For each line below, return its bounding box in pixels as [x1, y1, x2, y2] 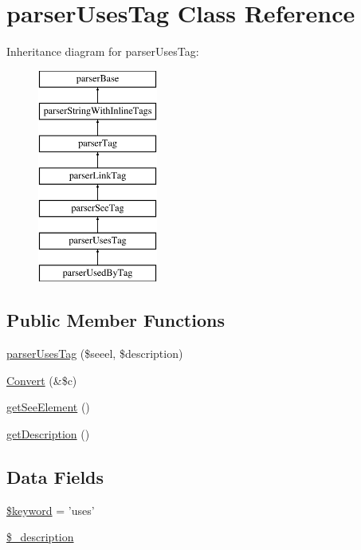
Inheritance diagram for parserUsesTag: [6, 43, 199, 60]
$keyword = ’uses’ [6, 501, 95, 518]
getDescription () [6, 425, 90, 442]
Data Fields [6, 464, 104, 489]
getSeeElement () [6, 399, 90, 415]
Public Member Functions [6, 308, 225, 332]
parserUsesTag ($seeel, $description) [6, 345, 183, 362]
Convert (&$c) [6, 371, 77, 388]
